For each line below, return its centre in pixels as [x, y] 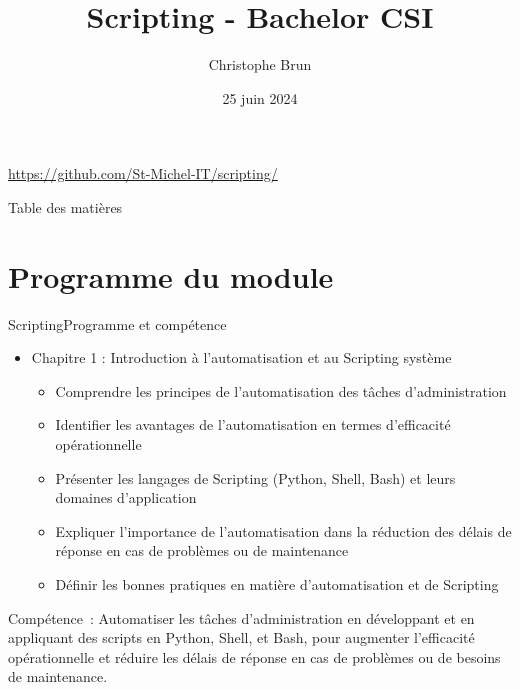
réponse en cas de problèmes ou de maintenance [202, 550]
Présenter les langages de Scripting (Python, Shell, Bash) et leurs [255, 477]
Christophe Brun [260, 64]
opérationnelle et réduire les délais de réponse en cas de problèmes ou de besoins [254, 656]
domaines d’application [126, 497]
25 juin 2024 [260, 97]
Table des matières [65, 206]
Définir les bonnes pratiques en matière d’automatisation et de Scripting [277, 583]
